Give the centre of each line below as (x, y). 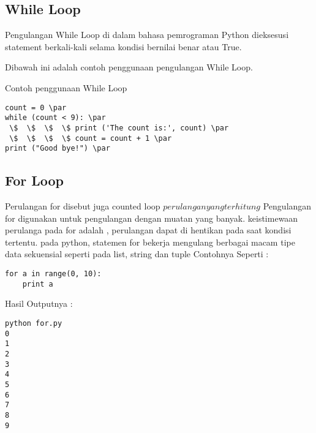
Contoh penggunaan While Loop (66, 87)
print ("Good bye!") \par (58, 149)
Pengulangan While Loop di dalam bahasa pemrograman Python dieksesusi (147, 35)
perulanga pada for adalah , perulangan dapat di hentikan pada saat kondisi (148, 230)
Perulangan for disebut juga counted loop (83, 206)
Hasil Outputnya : (39, 303)
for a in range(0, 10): (53, 274)
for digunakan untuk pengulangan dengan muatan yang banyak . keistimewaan (152, 218)
